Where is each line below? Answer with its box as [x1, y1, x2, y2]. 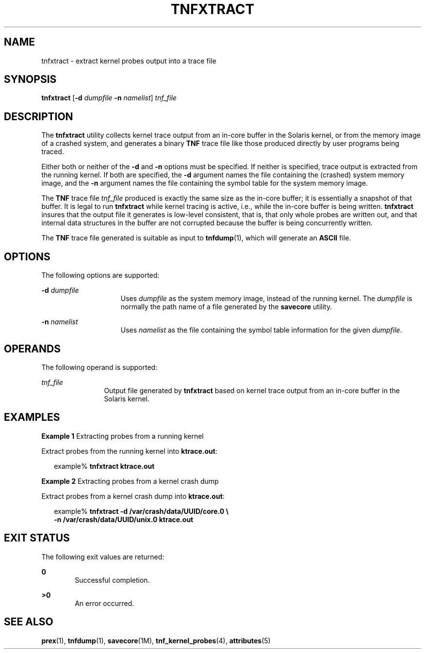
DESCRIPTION [4, 110, 73, 123]
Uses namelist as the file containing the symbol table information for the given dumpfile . [120, 326, 402, 334]
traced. [41, 147, 64, 156]
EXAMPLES [4, 411, 60, 424]
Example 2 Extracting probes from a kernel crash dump [41, 477, 219, 485]
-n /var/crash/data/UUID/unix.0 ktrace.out [54, 515, 194, 524]
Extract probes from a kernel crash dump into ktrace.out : [41, 492, 225, 500]
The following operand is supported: [41, 363, 158, 371]
